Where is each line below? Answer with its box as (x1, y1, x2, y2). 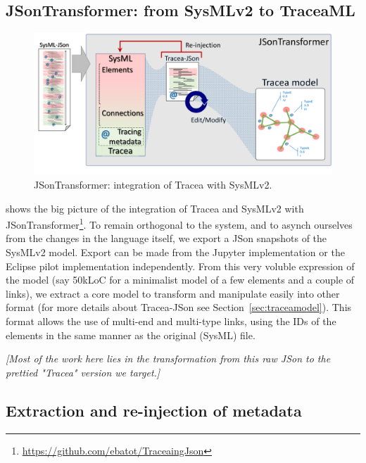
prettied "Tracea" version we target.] (6, 364, 160, 379)
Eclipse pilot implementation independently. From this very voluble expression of (6, 258, 355, 273)
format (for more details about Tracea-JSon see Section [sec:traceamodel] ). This (6, 300, 352, 315)
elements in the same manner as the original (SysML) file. (6, 327, 255, 342)
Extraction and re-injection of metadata (6, 399, 302, 421)
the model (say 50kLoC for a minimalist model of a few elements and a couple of (6, 272, 355, 287)
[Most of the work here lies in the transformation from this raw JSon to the (6, 351, 331, 366)
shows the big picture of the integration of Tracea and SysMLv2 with (6, 201, 304, 215)
